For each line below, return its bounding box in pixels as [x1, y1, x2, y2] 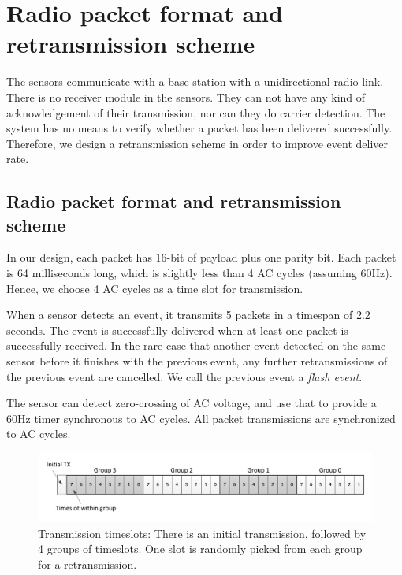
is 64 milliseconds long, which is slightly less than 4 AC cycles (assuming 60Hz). [6, 265, 393, 281]
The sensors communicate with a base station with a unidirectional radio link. [6, 73, 384, 90]
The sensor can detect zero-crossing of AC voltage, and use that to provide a [6, 395, 377, 411]
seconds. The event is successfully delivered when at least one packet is [6, 321, 348, 338]
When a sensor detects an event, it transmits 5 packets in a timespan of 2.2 [6, 306, 370, 323]
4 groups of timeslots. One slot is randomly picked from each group [38, 540, 363, 557]
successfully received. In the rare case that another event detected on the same [6, 337, 386, 354]
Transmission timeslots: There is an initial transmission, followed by [38, 525, 367, 541]
